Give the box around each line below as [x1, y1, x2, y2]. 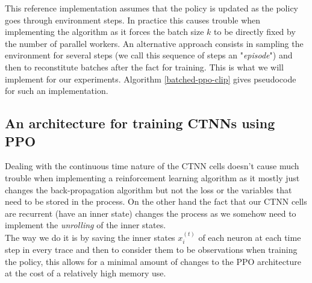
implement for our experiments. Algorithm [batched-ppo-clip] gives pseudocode [5, 72, 296, 85]
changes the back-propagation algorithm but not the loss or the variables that [5, 183, 292, 196]
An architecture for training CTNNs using [5, 114, 275, 132]
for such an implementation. [5, 84, 108, 97]
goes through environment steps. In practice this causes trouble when [5, 13, 261, 26]
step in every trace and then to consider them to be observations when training [5, 243, 298, 256]
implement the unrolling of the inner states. [5, 219, 166, 231]
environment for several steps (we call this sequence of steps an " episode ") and [5, 49, 293, 61]
